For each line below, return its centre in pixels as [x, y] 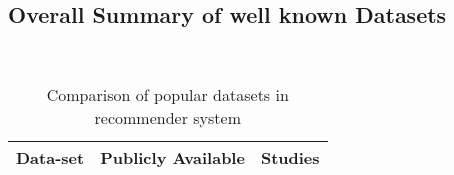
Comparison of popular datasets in [167, 94]
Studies [290, 157]
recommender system [167, 117]
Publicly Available [172, 157]
